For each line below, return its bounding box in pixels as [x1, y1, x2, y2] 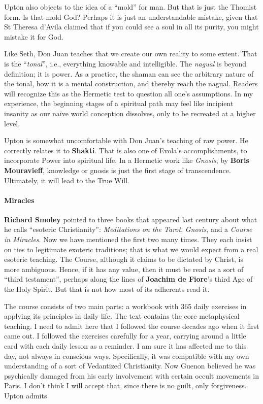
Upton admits [4, 390, 47, 400]
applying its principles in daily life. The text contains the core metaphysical [4, 311, 240, 321]
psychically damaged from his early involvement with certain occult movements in [4, 370, 259, 381]
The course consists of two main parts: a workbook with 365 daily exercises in [4, 300, 247, 311]
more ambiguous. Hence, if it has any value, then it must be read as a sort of [4, 263, 244, 274]
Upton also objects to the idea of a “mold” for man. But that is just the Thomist [4, 2, 257, 12]
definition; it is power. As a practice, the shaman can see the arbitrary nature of [4, 68, 254, 79]
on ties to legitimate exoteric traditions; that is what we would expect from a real [4, 244, 258, 254]
